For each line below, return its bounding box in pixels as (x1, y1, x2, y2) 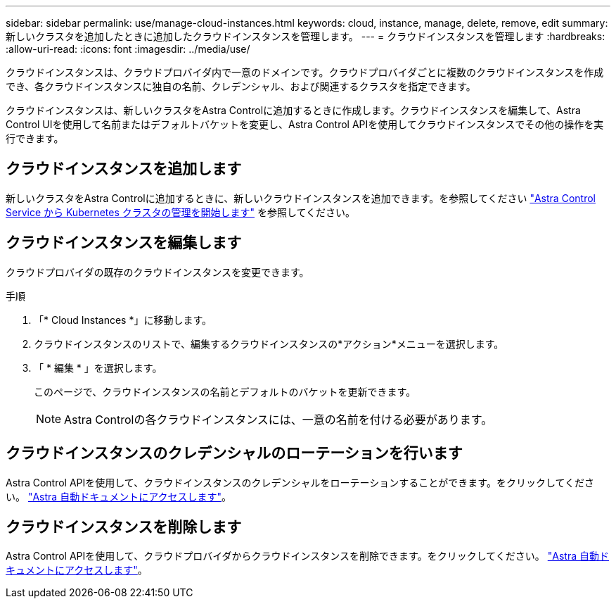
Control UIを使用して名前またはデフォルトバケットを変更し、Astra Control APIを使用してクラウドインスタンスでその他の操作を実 (6, 118, 604, 130)
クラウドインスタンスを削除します (6, 517, 242, 536)
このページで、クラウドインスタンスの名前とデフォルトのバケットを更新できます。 (34, 385, 416, 398)
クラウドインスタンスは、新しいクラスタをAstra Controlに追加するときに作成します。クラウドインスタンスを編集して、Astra (6, 104, 581, 116)
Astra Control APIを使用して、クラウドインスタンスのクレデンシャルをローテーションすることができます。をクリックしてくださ (6, 476, 595, 489)
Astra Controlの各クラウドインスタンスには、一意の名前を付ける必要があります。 (64, 412, 493, 427)
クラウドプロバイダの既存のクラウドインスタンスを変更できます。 (6, 265, 309, 278)
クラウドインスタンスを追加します (6, 160, 242, 178)
